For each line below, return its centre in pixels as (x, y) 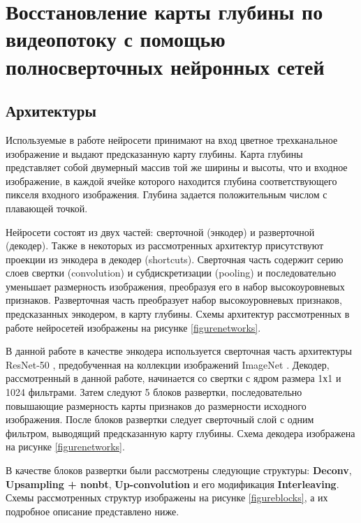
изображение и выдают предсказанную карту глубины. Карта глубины (154, 153)
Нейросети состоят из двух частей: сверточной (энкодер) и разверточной (160, 231)
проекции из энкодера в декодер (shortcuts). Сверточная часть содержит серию (175, 259)
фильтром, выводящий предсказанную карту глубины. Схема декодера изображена (180, 433)
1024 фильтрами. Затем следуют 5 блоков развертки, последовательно (154, 392)
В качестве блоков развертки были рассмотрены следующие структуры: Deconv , (179, 470)
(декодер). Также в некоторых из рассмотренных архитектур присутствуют (165, 245)
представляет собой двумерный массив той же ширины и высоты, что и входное (177, 167)
